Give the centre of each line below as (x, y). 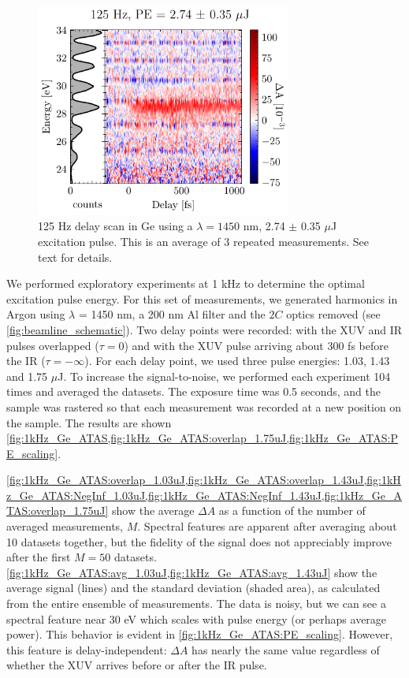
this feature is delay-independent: (87, 649)
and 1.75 (27, 376)
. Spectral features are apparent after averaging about (267, 526)
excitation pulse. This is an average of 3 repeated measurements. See (204, 241)
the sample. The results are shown (89, 422)
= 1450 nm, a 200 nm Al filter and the (172, 314)
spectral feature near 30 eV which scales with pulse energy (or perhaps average (197, 618)
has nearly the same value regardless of (286, 649)
